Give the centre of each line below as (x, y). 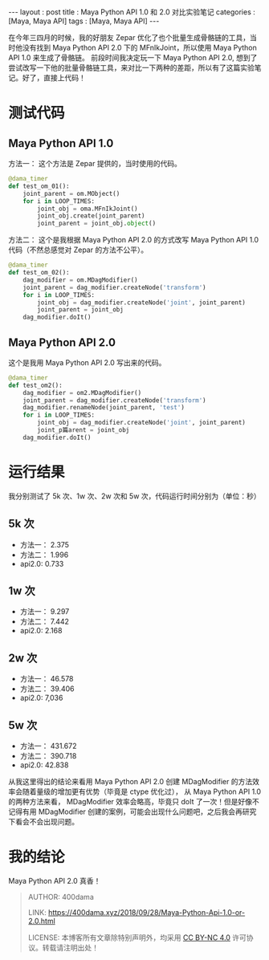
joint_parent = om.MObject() (71, 193)
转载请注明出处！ (70, 947)
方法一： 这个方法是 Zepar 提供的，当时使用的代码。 (95, 163)
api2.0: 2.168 (41, 631)
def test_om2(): (35, 385)
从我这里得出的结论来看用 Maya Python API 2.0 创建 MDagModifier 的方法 (130, 781)
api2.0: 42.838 (44, 765)
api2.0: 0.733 (42, 563)
